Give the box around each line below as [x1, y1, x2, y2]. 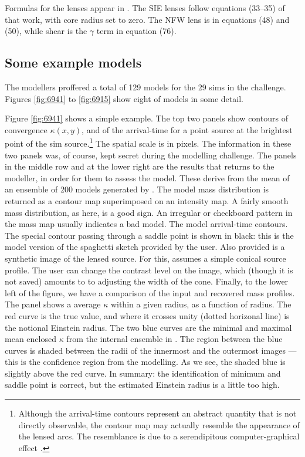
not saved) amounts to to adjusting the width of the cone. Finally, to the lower [5, 275, 289, 287]
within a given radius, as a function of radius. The [110, 298, 292, 310]
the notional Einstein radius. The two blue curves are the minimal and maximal [5, 321, 292, 333]
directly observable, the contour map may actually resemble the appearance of [18, 418, 300, 431]
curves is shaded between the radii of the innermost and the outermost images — [5, 344, 297, 356]
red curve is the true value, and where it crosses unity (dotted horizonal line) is [5, 309, 290, 321]
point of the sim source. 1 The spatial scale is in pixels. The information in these [5, 136, 292, 150]
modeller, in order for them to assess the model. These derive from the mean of [5, 171, 290, 184]
